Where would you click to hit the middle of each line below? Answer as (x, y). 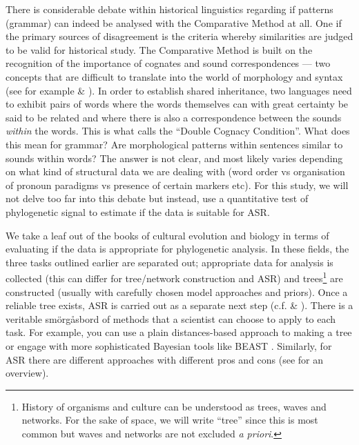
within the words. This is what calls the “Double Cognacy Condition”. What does (178, 131)
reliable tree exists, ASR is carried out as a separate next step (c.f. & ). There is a (179, 305)
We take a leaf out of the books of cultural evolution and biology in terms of (167, 235)
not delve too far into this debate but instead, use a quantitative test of (157, 198)
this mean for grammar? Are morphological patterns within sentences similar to (174, 144)
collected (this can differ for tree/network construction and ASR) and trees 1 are (174, 277)
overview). (27, 373)
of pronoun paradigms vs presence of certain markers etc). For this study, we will (177, 185)
